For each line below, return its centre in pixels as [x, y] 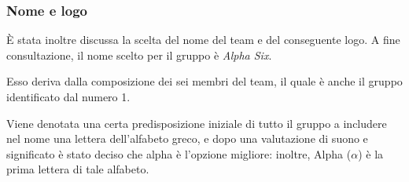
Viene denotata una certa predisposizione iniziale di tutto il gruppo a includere [197, 123]
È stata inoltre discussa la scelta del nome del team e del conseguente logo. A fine [203, 40]
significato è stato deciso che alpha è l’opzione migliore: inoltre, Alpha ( [179, 153]
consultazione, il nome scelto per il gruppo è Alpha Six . [139, 55]
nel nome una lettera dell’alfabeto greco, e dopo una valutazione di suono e [187, 138]
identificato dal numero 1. [68, 96]
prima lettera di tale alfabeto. [78, 169]
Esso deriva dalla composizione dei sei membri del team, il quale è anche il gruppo [204, 81]
